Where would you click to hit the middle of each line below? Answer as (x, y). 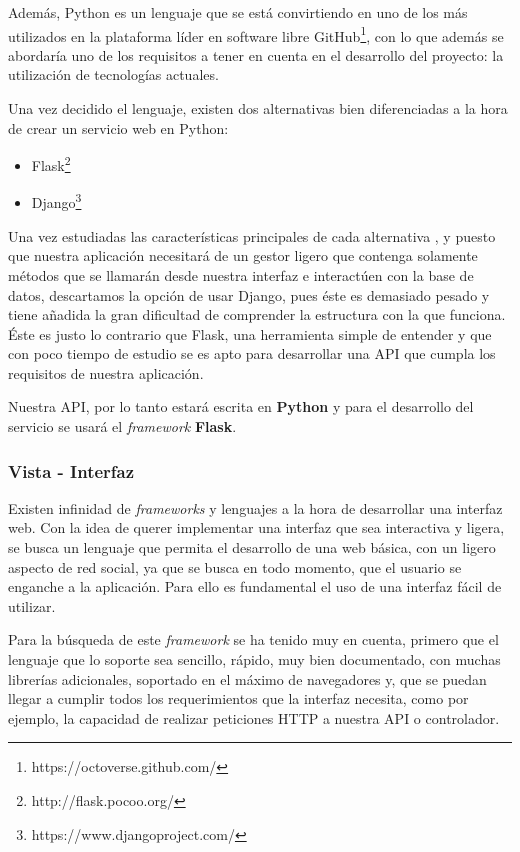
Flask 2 (51, 163)
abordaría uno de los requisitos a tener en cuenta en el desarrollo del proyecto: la (256, 54)
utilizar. (32, 605)
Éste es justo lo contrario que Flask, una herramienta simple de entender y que (250, 333)
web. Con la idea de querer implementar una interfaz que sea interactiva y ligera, (256, 527)
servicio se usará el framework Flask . (122, 426)
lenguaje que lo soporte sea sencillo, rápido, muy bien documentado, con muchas (254, 659)
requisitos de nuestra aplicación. (106, 372)
